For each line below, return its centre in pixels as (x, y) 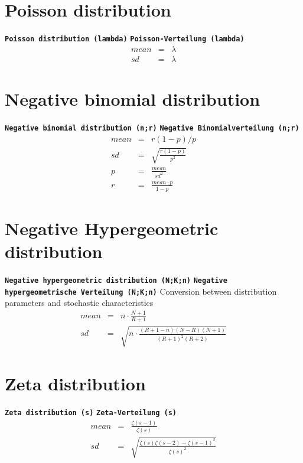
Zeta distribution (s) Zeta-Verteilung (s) (91, 413)
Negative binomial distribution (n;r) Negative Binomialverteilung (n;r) (152, 128)
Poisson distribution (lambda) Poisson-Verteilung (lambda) (125, 39)
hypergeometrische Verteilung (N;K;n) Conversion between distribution (141, 291)
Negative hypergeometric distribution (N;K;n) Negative (116, 281)
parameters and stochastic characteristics (79, 303)
